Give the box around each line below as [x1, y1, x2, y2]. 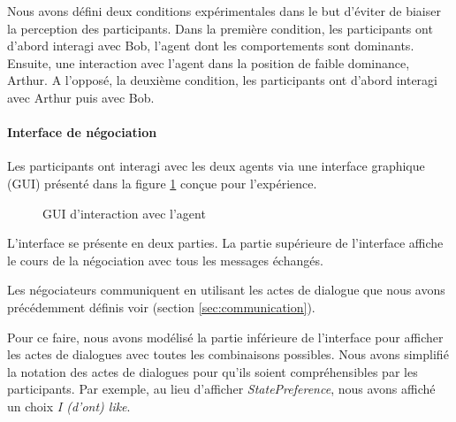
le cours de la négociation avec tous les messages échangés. [7, 250, 323, 269]
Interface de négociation [7, 123, 157, 142]
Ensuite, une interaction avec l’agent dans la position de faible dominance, [7, 53, 410, 72]
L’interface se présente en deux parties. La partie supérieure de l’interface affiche [7, 234, 444, 252]
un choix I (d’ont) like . [7, 396, 131, 415]
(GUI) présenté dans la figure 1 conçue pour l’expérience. [7, 173, 317, 192]
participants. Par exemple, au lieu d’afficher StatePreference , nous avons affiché [7, 380, 436, 398]
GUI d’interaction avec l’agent [42, 203, 206, 222]
